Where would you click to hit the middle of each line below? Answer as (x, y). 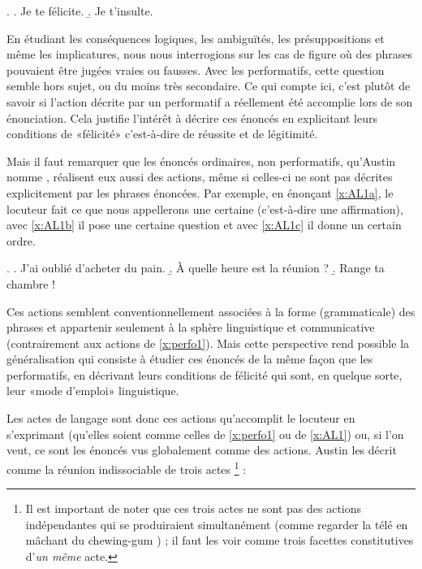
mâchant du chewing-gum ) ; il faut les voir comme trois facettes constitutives (220, 540)
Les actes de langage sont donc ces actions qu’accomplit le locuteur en (181, 418)
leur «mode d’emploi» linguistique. (93, 391)
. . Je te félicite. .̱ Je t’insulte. (80, 11)
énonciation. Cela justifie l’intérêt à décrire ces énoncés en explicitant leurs (192, 117)
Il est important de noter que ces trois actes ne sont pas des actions (194, 508)
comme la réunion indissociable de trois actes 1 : (127, 467)
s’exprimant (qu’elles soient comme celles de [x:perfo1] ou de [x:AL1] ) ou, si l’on (205, 434)
